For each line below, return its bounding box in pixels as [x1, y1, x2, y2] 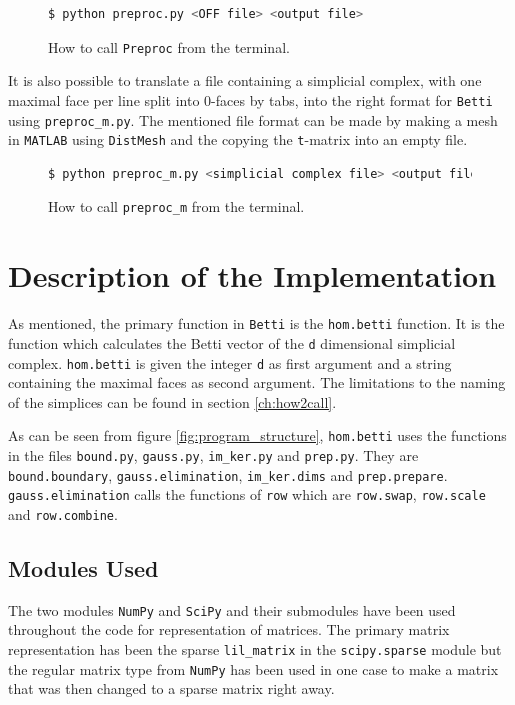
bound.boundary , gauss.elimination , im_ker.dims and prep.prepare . [8, 464, 448, 485]
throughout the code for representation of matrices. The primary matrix [8, 619, 450, 640]
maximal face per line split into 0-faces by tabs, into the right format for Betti [8, 89, 493, 110]
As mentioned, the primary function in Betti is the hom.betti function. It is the [8, 313, 505, 334]
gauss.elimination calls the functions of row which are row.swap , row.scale [8, 484, 486, 505]
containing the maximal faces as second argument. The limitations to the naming [8, 372, 506, 393]
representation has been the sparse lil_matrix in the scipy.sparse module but [8, 639, 502, 660]
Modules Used [8, 553, 159, 584]
